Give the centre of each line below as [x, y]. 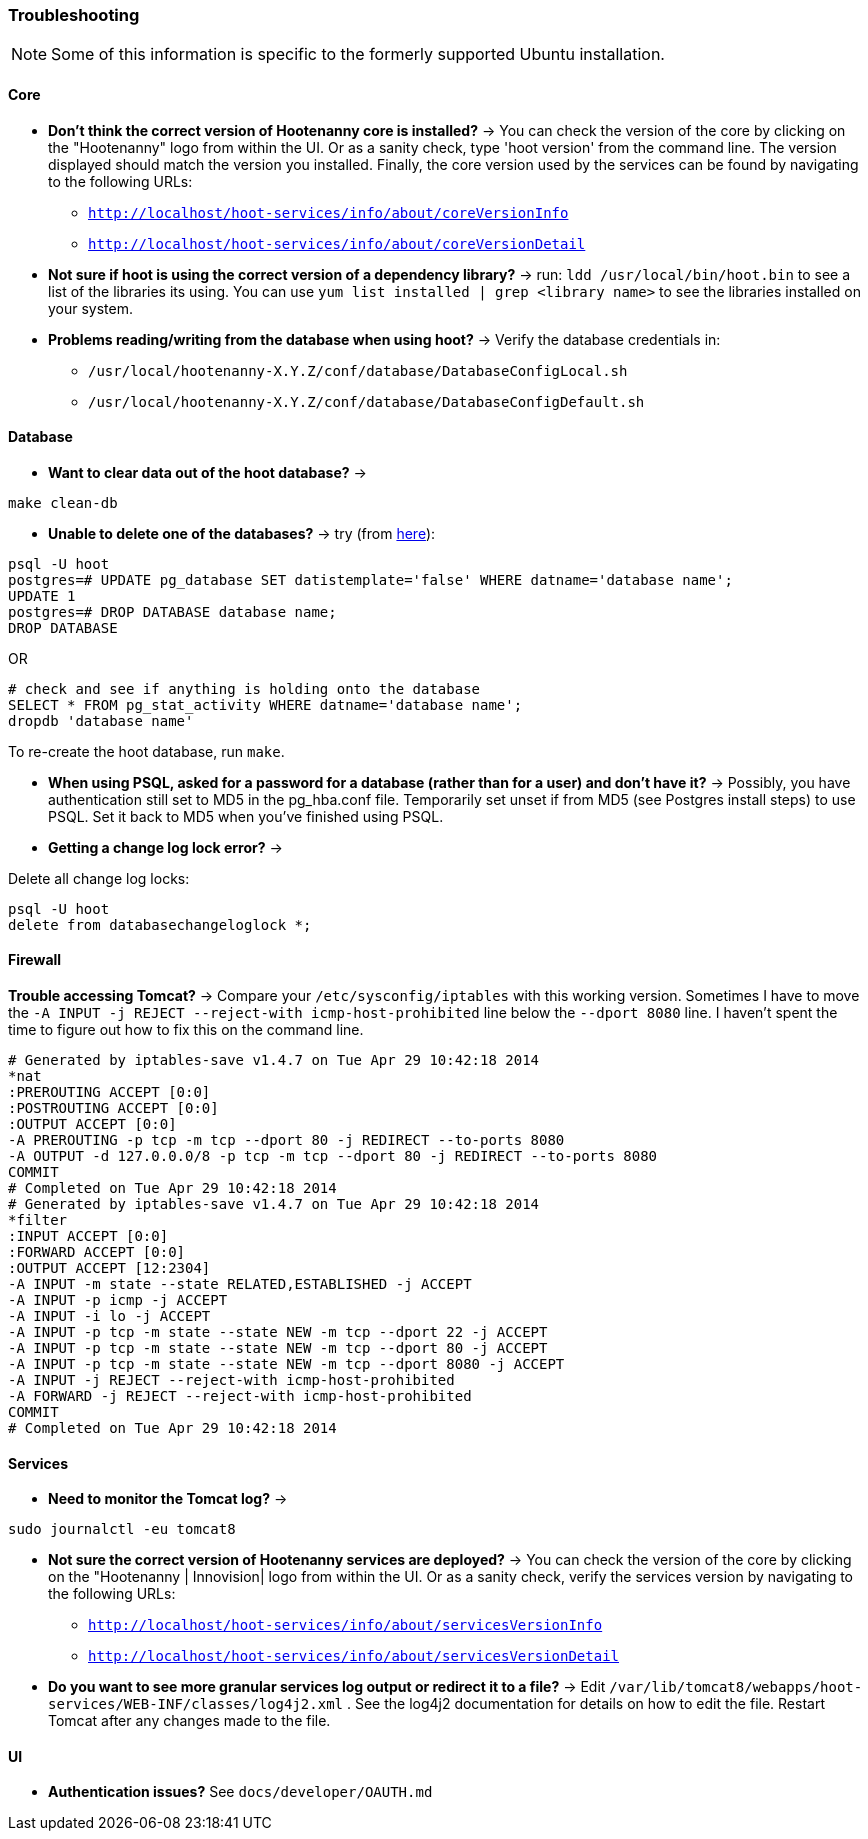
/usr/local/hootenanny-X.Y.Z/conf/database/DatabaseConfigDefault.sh [366, 401]
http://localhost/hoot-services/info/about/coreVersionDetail [337, 243]
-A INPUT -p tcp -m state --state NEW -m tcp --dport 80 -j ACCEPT [278, 1348]
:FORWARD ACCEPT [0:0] [97, 1252]
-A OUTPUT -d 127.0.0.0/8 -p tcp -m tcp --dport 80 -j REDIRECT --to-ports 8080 [333, 1156]
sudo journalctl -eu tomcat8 [122, 1529]
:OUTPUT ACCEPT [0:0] [92, 1124]
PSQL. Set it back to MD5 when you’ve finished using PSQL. [246, 816]
